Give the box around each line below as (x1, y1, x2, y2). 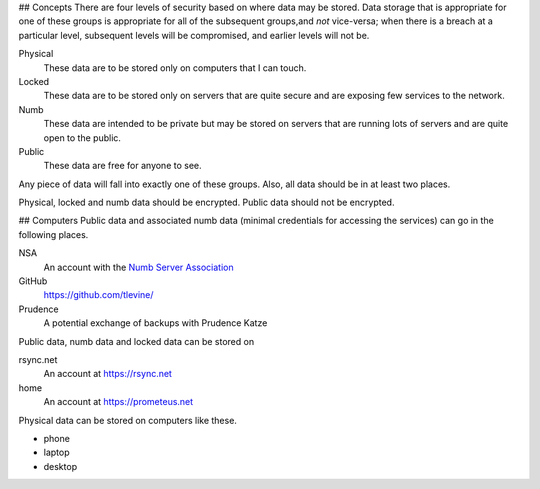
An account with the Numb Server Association (43, 261, 234, 273)
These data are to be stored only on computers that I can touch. (43, 61, 307, 74)
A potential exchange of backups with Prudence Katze (43, 317, 268, 329)
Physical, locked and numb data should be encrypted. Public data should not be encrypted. (18, 196, 395, 209)
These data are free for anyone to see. (43, 160, 202, 172)
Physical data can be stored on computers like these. (18, 414, 237, 426)
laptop (43, 446, 70, 459)
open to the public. (43, 131, 122, 144)
